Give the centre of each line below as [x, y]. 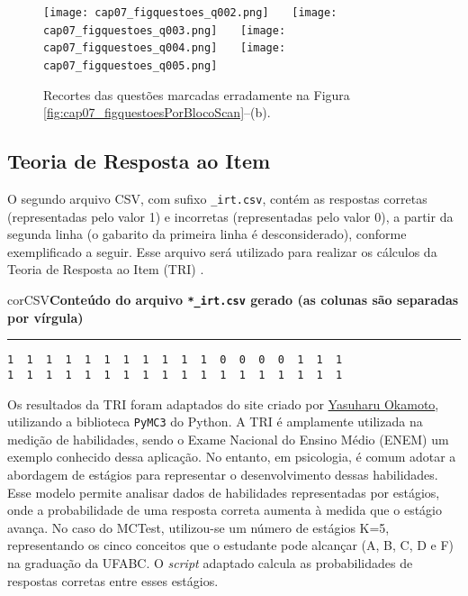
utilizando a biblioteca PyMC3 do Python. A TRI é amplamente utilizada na [215, 422]
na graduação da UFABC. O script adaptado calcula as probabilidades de [210, 563]
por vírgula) [45, 317]
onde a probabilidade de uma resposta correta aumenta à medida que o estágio [225, 510]
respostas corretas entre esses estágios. [113, 580]
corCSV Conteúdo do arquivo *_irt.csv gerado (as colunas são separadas [233, 300]
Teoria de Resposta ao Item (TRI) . [106, 269]
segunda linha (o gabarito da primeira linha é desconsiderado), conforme [207, 234]
